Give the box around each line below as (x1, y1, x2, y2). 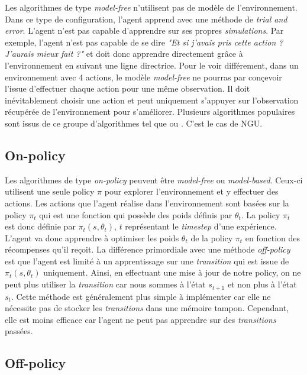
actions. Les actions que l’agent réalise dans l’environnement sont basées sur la (5, 196, 289, 209)
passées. (5, 325, 33, 337)
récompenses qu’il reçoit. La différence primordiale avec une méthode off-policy (5, 243, 290, 256)
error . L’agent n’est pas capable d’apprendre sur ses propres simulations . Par (5, 24, 284, 37)
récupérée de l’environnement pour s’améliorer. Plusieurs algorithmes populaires (5, 105, 295, 118)
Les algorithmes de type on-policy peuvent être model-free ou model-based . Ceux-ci (5, 173, 303, 186)
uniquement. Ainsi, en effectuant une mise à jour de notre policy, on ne (43, 266, 301, 279)
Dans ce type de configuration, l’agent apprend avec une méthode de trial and (5, 12, 287, 25)
